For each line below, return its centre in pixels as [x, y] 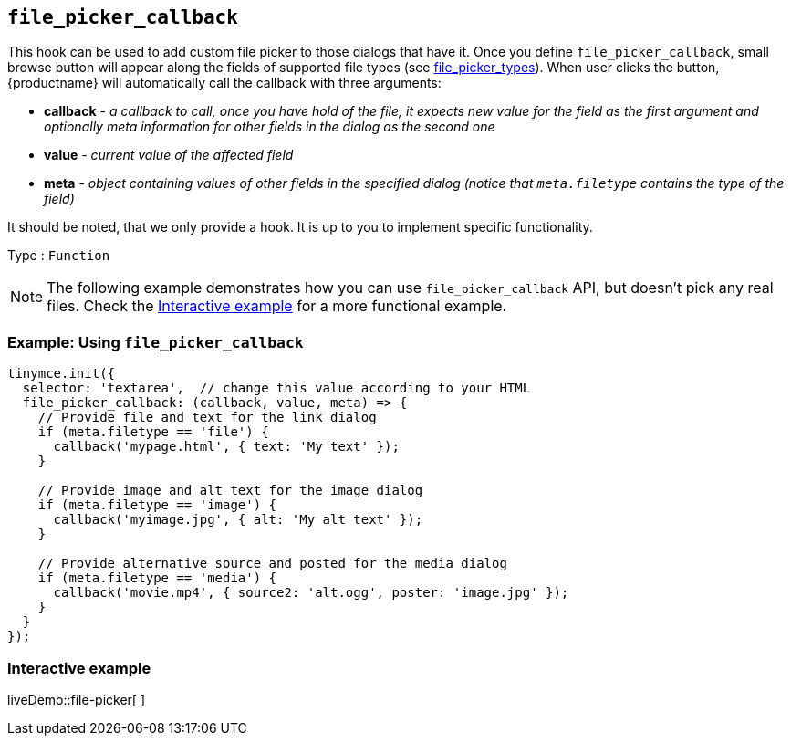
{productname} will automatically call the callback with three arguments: [224, 83]
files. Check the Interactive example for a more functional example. [277, 306]
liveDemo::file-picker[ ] [77, 699]
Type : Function [59, 256]
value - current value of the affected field [169, 155]
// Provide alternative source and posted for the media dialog [272, 564]
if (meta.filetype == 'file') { [153, 432]
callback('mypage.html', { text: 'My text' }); [226, 447]
